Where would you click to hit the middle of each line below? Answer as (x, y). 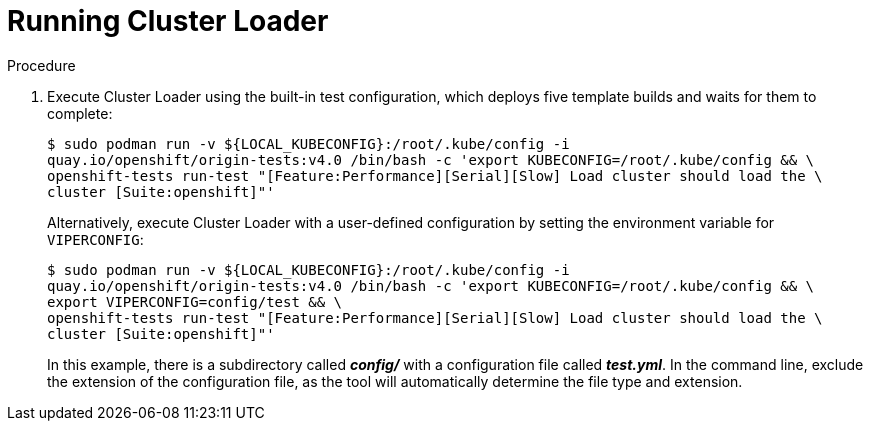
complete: (80, 113)
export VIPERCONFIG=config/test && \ (195, 301)
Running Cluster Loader (168, 21)
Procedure (41, 65)
